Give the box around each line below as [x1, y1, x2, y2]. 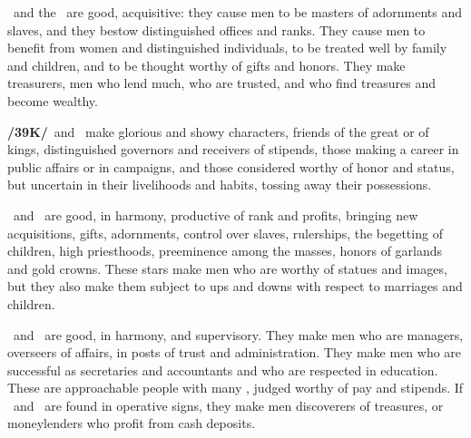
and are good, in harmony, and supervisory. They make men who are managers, [13, 325, 464, 344]
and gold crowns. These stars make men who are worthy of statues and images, [7, 258, 447, 277]
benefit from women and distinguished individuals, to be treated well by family [7, 38, 447, 57]
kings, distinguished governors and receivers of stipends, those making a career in [7, 140, 459, 159]
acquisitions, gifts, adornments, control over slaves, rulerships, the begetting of [7, 223, 443, 242]
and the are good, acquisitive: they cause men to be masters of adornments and [13, 3, 462, 21]
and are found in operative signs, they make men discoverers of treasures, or [13, 395, 444, 414]
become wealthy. [7, 91, 98, 110]
